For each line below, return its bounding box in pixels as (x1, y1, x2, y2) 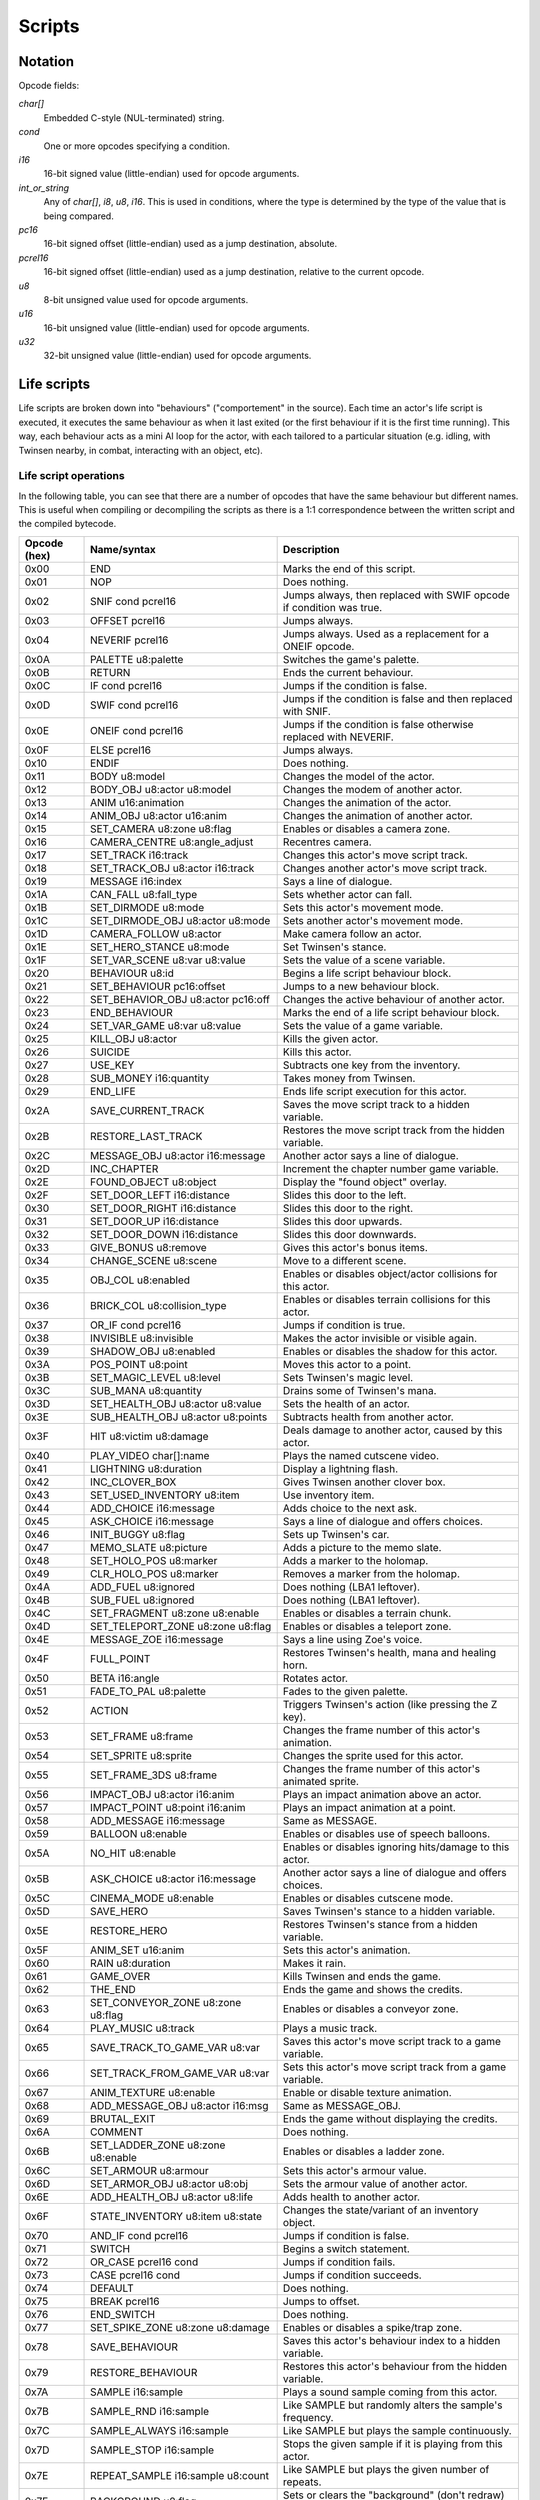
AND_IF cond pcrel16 (90, 2228, 189, 2242)
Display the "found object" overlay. (282, 1175, 447, 1189)
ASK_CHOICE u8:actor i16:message (90, 1871, 257, 1885)
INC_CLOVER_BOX (90, 1475, 177, 1489)
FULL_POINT (90, 1651, 151, 1665)
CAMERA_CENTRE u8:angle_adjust (90, 835, 254, 849)
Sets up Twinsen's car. (282, 1527, 390, 1541)
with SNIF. (282, 704, 332, 718)
